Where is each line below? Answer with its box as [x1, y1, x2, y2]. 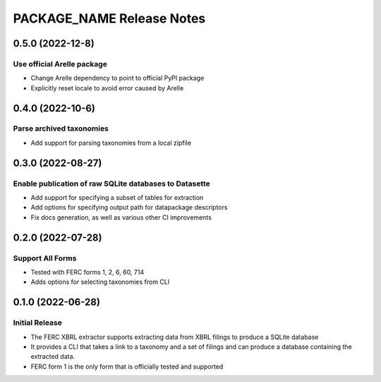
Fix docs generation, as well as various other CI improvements [30, 213, 212, 222]
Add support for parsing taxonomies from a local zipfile [30, 138, 192, 147]
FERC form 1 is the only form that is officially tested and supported [30, 362, 224, 371]
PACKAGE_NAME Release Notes [13, 11, 206, 26]
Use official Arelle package [13, 59, 107, 68]
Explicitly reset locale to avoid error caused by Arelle [30, 83, 184, 92]
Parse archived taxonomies [13, 124, 109, 133]
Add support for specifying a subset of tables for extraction [30, 193, 204, 202]
